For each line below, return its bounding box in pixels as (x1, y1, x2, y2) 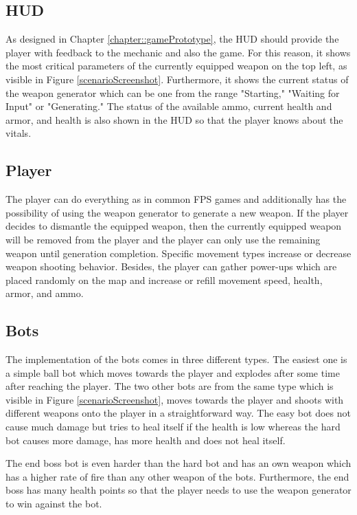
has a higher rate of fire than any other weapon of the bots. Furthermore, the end (5, 469, 349, 483)
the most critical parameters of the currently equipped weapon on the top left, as (5, 58, 347, 73)
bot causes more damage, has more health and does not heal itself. (5, 432, 286, 447)
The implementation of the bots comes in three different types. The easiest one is (5, 352, 347, 366)
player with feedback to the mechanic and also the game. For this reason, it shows (5, 45, 351, 59)
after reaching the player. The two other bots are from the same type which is (5, 379, 334, 393)
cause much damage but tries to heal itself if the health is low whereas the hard (5, 419, 341, 434)
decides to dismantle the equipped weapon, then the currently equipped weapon (5, 219, 342, 233)
